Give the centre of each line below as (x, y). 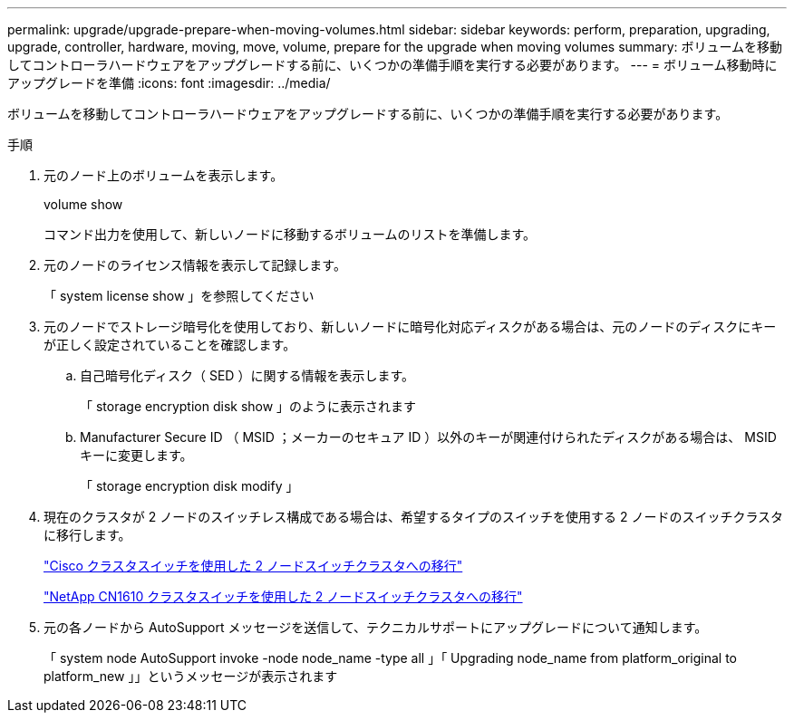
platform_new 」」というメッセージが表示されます (191, 676)
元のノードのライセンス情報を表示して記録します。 (195, 265)
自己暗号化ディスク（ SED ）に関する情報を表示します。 (247, 375)
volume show (83, 204)
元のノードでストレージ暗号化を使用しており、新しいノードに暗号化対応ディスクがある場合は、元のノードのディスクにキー (410, 326)
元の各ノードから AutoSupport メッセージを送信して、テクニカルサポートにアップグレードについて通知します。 (376, 627)
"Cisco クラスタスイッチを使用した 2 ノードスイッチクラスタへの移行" (253, 566)
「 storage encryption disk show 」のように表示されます (248, 406)
